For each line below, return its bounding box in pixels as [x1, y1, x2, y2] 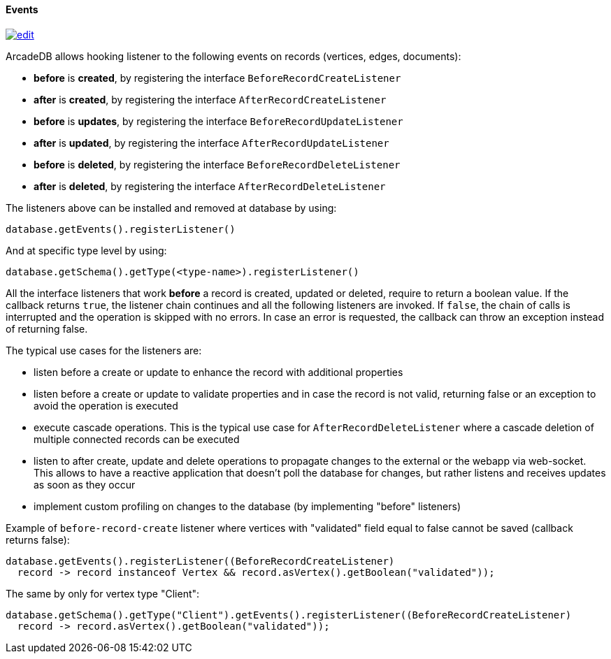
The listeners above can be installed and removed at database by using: [6, 201, 337, 214]
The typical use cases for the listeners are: [6, 344, 202, 356]
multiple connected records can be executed [34, 433, 240, 445]
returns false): [6, 533, 70, 546]
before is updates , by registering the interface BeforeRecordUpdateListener [34, 115, 403, 127]
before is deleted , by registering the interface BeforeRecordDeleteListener [34, 158, 401, 171]
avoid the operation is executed [34, 399, 178, 412]
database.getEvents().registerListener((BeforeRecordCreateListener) [6, 555, 395, 567]
